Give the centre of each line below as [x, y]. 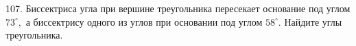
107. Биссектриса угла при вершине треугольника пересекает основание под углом [178, 8]
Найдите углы [313, 21]
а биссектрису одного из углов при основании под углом [144, 21]
